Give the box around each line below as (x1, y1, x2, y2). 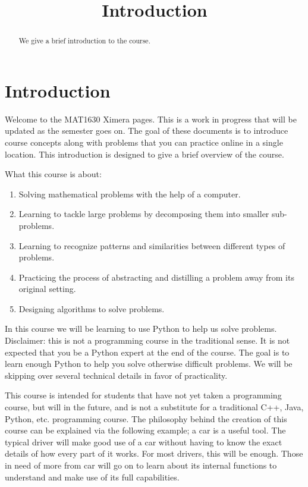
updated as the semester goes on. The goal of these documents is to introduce (5, 124, 288, 137)
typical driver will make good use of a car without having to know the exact (5, 435, 282, 448)
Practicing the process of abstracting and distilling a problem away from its (18, 271, 294, 283)
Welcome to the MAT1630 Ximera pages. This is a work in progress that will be (5, 112, 297, 125)
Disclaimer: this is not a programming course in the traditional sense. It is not (5, 334, 290, 347)
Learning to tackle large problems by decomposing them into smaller (18, 208, 269, 220)
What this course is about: (5, 168, 102, 180)
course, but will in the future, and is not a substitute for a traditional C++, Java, (5, 401, 304, 413)
